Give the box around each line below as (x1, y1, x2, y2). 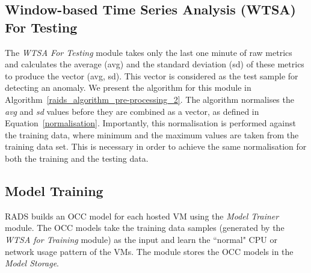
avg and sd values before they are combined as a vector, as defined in (5, 105, 259, 117)
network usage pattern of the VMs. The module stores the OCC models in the (5, 245, 294, 257)
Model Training (5, 181, 103, 200)
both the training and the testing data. (5, 152, 149, 164)
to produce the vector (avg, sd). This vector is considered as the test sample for (5, 69, 298, 82)
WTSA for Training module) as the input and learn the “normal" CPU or (5, 233, 277, 245)
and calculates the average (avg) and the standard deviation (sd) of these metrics (5, 58, 304, 70)
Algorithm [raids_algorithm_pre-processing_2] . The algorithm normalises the (5, 93, 294, 105)
